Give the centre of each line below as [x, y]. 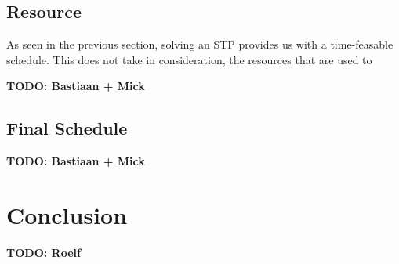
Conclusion [67, 214]
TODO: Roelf [44, 252]
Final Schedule [67, 128]
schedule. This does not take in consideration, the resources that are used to [189, 59]
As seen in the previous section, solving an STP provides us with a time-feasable [200, 44]
